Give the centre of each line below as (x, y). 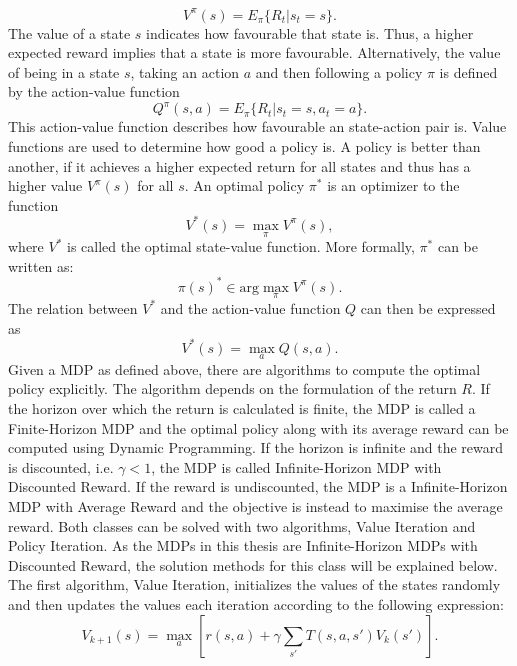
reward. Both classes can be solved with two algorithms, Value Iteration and (242, 525)
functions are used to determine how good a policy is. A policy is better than (244, 145)
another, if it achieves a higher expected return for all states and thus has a (239, 165)
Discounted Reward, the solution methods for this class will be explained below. (253, 564)
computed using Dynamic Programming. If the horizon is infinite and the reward (256, 447)
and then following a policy (339, 71)
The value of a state (69, 32)
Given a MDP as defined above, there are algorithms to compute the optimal (244, 368)
